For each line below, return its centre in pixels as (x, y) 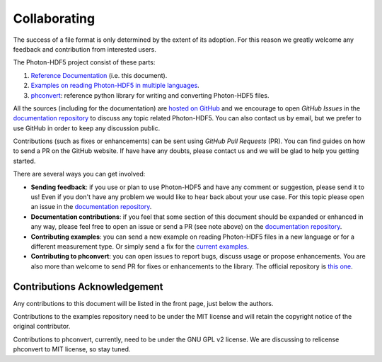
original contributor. (42, 327)
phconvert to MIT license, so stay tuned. (72, 349)
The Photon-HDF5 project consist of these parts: (84, 62)
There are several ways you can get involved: (79, 174)
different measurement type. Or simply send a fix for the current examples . (140, 246)
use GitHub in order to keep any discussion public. (87, 128)
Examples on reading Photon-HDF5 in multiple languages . (115, 86)
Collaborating (54, 18)
